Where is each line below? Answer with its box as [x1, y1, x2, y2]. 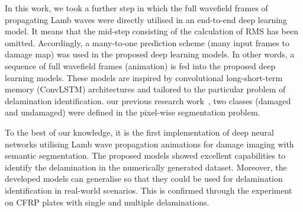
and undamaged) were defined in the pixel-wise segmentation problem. [5, 106, 260, 118]
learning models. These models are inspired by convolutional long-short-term [5, 71, 283, 83]
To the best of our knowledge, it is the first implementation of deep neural [5, 126, 274, 138]
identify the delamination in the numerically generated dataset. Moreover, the [5, 160, 287, 173]
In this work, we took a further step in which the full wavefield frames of [5, 2, 268, 14]
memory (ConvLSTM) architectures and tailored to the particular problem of [5, 83, 286, 95]
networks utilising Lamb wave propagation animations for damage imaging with [5, 137, 294, 150]
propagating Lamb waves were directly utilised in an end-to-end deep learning [5, 13, 287, 25]
